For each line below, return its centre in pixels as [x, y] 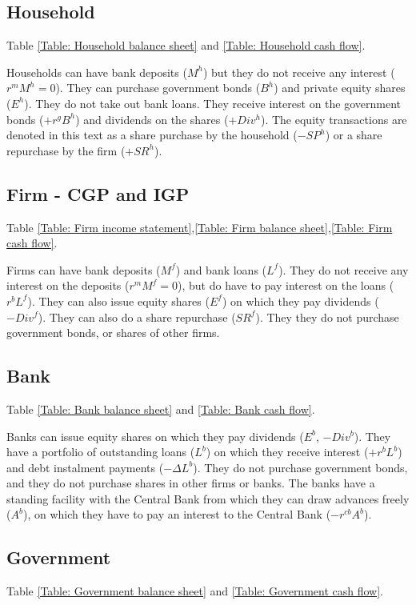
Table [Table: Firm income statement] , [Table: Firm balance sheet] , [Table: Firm [200, 227]
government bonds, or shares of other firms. [113, 333]
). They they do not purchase [327, 317]
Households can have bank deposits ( [97, 72]
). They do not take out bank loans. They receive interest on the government [213, 103]
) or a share [354, 135]
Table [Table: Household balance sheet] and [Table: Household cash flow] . [186, 45]
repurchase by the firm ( [66, 150]
